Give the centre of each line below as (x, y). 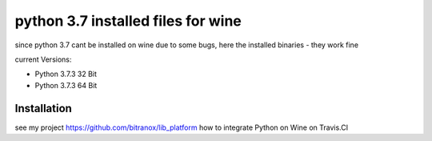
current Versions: (43, 59)
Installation (43, 108)
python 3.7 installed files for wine (128, 21)
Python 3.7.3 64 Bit (66, 85)
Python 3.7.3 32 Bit (66, 74)
